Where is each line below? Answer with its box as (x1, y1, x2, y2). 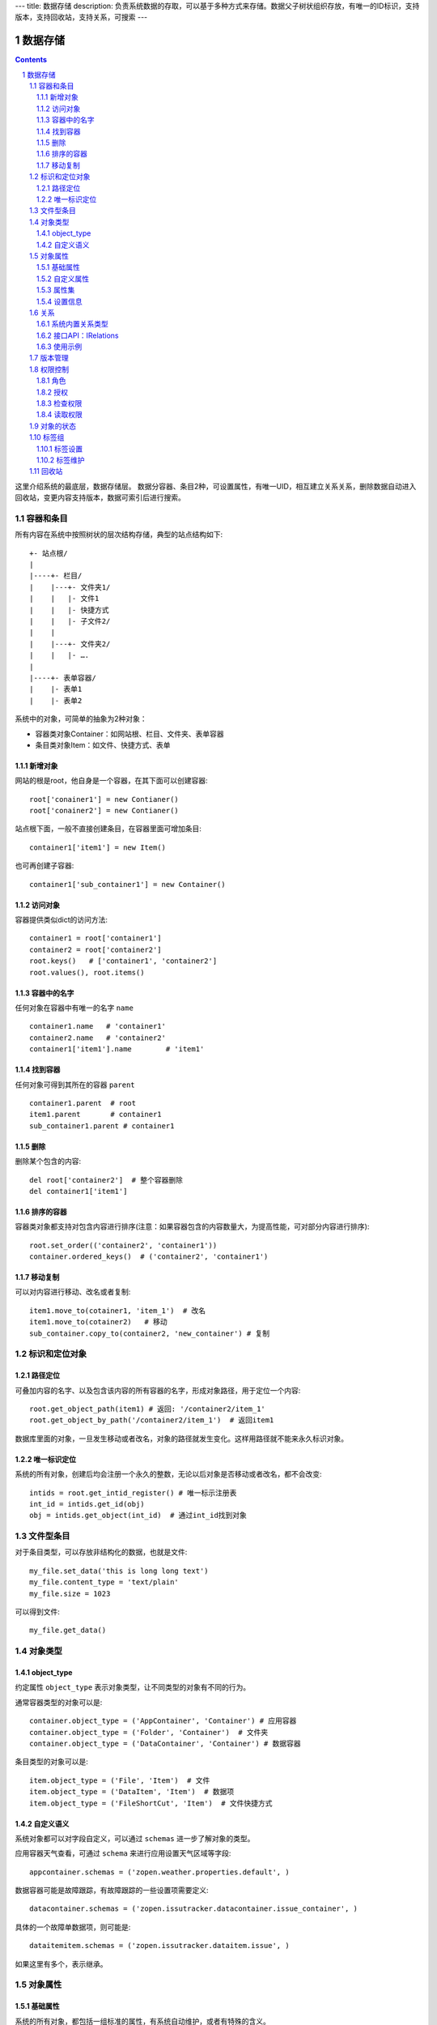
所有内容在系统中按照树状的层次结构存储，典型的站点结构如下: (15, 530, 223, 539)
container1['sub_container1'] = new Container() (29, 880, 226, 889)
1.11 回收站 (29, 467, 63, 476)
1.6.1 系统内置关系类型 (36, 319, 109, 329)
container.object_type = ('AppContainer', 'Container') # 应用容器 (29, 1716, 297, 1725)
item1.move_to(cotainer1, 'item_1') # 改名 (29, 1306, 206, 1315)
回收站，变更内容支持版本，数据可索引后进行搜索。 (15, 492, 185, 502)
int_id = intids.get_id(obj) (29, 1499, 145, 1508)
